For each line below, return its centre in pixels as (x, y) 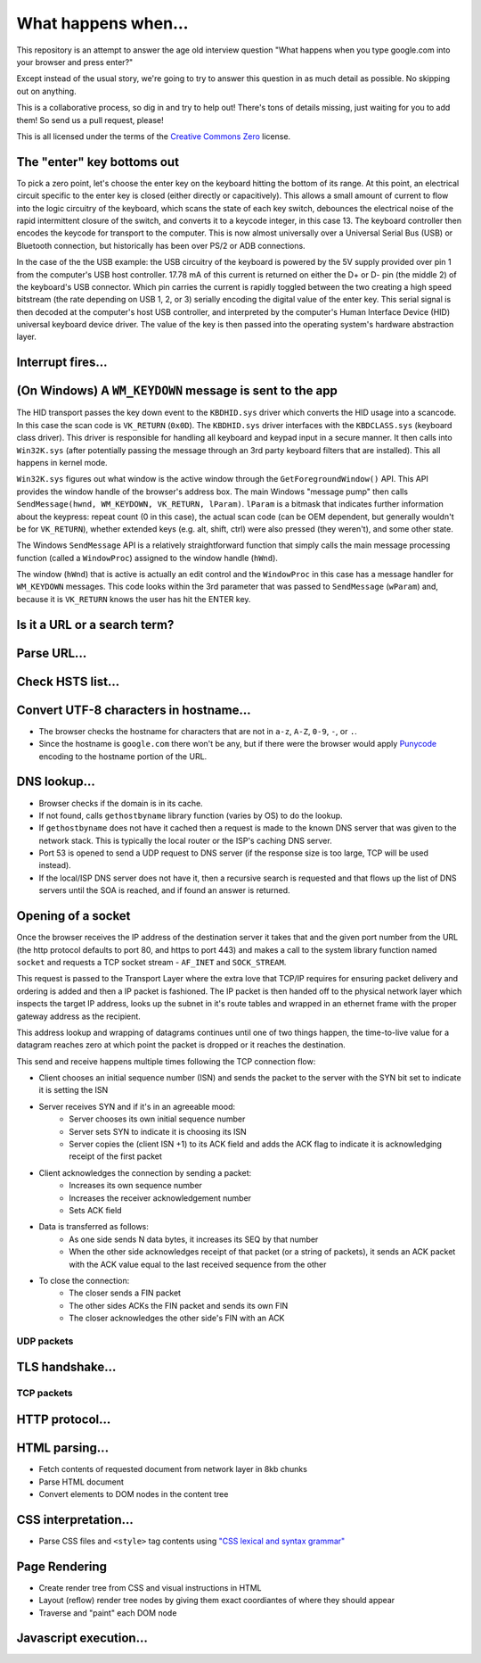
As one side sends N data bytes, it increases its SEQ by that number (194, 1239)
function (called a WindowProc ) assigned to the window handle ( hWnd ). (147, 558)
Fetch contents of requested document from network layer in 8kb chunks (173, 1469)
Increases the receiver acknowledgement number (160, 1198)
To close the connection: (84, 1280)
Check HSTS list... (68, 681)
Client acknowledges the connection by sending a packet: (145, 1172)
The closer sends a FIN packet (125, 1293)
